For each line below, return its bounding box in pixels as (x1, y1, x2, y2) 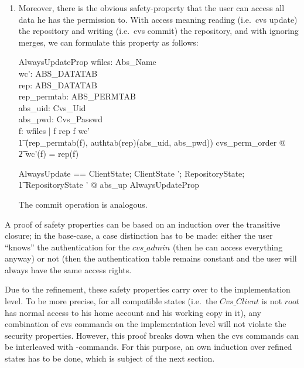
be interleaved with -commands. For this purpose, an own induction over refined (5, 341, 292, 353)
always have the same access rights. (5, 263, 132, 276)
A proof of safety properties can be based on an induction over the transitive (5, 218, 281, 230)
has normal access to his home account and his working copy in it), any (5, 306, 261, 318)
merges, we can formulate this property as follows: (18, 36, 199, 48)
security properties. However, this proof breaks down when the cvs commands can (5, 329, 299, 341)
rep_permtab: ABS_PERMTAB (18, 90, 136, 102)
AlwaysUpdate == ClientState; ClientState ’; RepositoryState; (18, 167, 245, 179)
